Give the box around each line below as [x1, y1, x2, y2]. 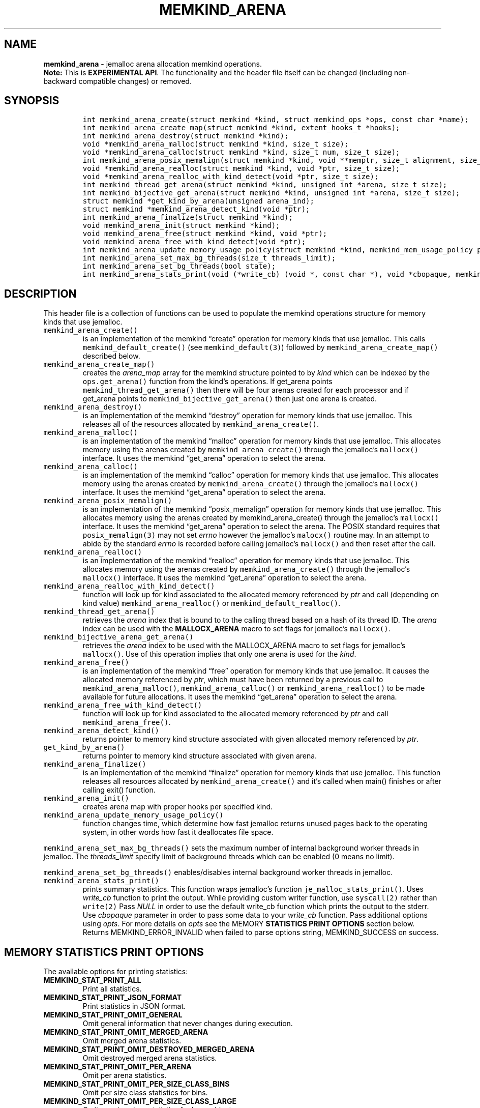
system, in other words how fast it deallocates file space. [82, 828, 274, 837]
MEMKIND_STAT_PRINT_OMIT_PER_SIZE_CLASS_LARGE [43, 1097, 236, 1106]
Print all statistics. [82, 984, 142, 994]
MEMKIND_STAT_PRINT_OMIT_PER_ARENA [43, 1062, 192, 1071]
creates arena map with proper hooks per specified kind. [82, 802, 273, 811]
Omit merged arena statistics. [82, 1036, 182, 1045]
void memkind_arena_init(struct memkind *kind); [82, 221, 280, 230]
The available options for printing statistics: [43, 967, 188, 976]
